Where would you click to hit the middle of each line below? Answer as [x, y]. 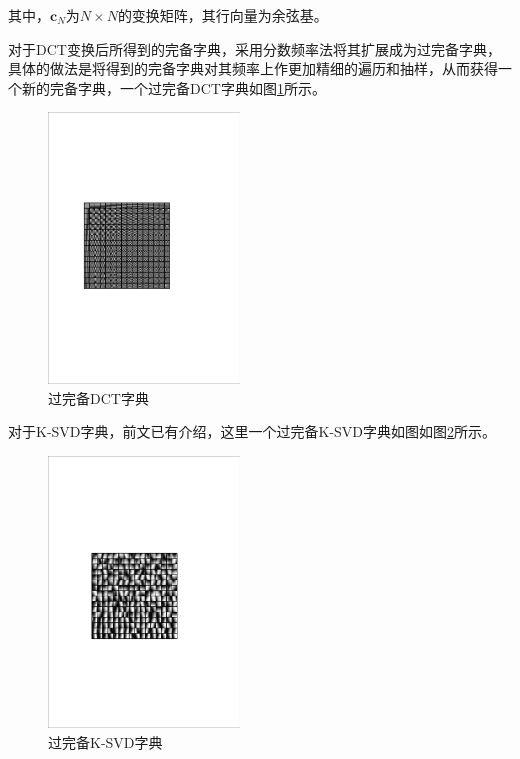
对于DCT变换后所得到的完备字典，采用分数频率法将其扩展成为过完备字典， [254, 48]
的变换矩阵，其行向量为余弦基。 [222, 15]
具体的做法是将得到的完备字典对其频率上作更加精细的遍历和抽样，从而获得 [253, 68]
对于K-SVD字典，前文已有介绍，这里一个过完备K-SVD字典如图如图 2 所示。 [252, 431]
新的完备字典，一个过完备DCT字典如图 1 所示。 [173, 87]
